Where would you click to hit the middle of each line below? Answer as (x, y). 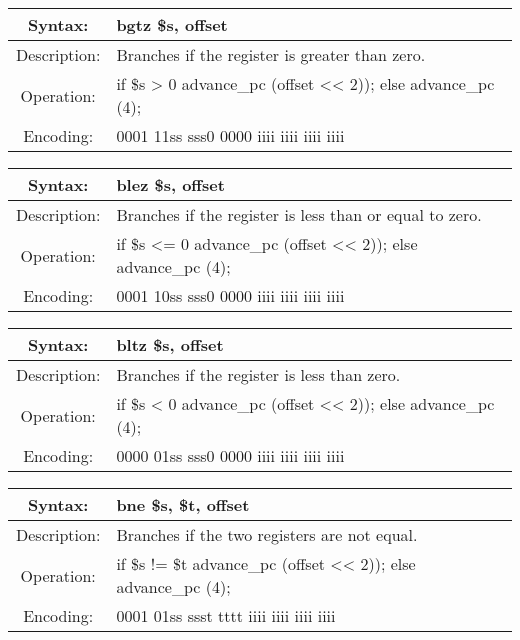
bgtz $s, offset (172, 24)
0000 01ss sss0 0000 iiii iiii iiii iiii (230, 455)
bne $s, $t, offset (183, 504)
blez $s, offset (170, 184)
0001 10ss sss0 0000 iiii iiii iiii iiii (230, 295)
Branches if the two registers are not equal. (267, 534)
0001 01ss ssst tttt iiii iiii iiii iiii (226, 615)
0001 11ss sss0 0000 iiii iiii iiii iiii (230, 135)
